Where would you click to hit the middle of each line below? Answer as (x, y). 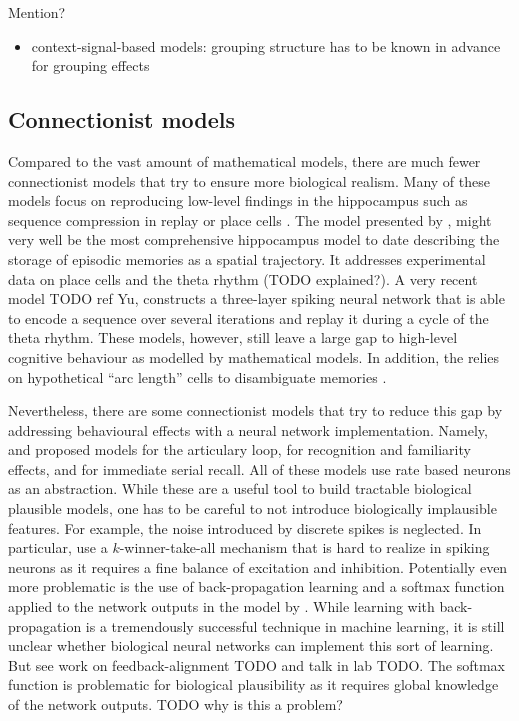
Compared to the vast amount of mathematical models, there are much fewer (244, 160)
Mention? (37, 12)
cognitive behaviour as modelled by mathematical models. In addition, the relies (254, 356)
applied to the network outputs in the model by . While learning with (221, 606)
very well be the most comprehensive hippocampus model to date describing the (254, 239)
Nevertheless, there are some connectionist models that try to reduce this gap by (255, 410)
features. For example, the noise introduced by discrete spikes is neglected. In (245, 527)
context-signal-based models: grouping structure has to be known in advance (266, 45)
